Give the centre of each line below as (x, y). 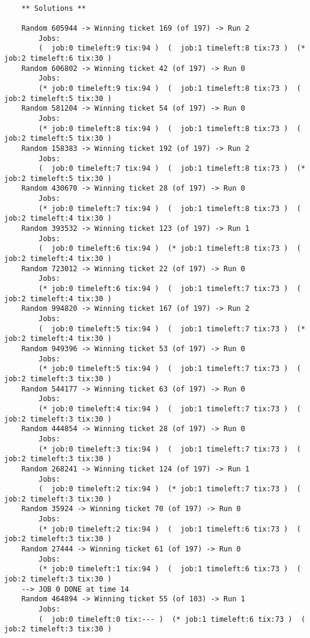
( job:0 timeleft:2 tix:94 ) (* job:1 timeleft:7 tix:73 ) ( (170, 489)
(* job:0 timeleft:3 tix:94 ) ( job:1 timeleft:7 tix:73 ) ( (170, 449)
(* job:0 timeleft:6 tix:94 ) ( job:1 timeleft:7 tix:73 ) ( (170, 289)
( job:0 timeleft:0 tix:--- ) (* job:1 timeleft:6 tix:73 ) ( (172, 619)
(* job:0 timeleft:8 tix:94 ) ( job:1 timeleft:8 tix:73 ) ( (170, 128)
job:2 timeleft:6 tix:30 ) (58, 58)
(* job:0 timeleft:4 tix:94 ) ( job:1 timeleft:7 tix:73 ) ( (170, 409)
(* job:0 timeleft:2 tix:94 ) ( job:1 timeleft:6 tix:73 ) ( (170, 529)
